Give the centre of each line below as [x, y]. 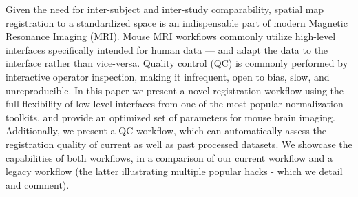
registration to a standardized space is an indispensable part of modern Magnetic [177, 22]
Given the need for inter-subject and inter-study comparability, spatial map [165, 9]
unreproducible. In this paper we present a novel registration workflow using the [175, 90]
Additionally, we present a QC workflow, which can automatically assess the [166, 131]
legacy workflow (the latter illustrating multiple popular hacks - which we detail [174, 171]
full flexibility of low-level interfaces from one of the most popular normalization [175, 104]
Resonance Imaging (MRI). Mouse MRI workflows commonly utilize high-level [171, 36]
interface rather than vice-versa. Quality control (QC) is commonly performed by [177, 63]
